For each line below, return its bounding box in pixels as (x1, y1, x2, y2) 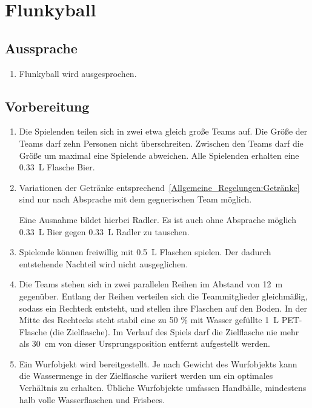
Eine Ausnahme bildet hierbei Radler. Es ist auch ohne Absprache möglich (19, 213, 296, 226)
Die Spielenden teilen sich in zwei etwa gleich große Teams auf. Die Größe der (19, 125, 308, 138)
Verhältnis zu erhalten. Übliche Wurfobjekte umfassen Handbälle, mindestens (19, 381, 307, 394)
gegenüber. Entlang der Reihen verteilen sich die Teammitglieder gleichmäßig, (19, 289, 308, 302)
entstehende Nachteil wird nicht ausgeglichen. (19, 257, 188, 270)
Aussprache (5, 38, 78, 57)
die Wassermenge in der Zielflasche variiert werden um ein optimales (19, 369, 273, 382)
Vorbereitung (5, 96, 90, 115)
